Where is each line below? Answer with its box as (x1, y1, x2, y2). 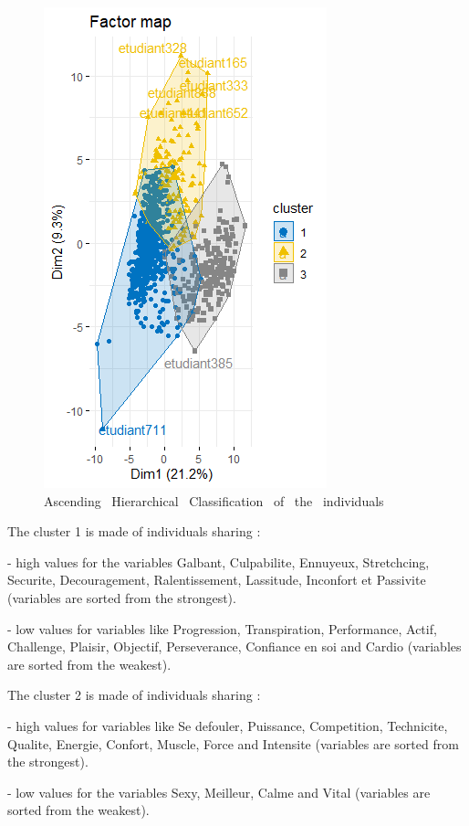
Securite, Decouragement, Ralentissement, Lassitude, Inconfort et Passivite (7, 570, 426, 589)
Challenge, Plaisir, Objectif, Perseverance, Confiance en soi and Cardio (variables (7, 637, 462, 656)
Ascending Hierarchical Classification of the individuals (44, 491, 384, 510)
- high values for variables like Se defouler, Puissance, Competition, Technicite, (7, 715, 448, 735)
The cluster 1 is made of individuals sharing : (7, 522, 261, 541)
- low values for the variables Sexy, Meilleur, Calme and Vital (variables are (7, 782, 431, 801)
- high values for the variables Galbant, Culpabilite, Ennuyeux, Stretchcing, (7, 552, 430, 571)
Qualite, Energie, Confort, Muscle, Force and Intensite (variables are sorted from (7, 734, 459, 753)
